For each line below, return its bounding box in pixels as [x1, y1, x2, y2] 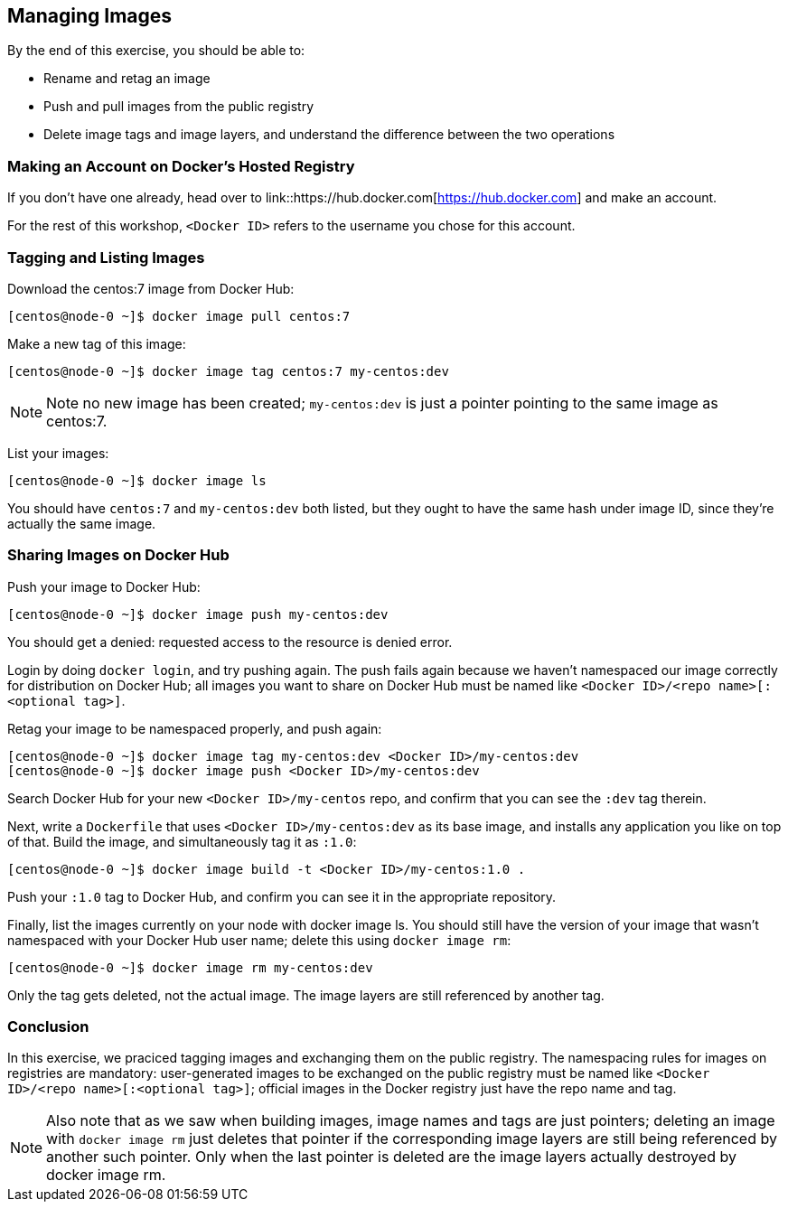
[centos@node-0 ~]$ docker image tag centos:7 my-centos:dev [7, 363, 449, 379]
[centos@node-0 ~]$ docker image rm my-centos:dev [7, 960, 373, 975]
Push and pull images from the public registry [43, 98, 314, 115]
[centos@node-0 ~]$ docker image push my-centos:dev [7, 606, 389, 622]
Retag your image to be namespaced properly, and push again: [7, 720, 382, 736]
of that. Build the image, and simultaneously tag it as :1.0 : [7, 833, 357, 849]
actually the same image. [7, 515, 156, 531]
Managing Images [7, 5, 173, 27]
